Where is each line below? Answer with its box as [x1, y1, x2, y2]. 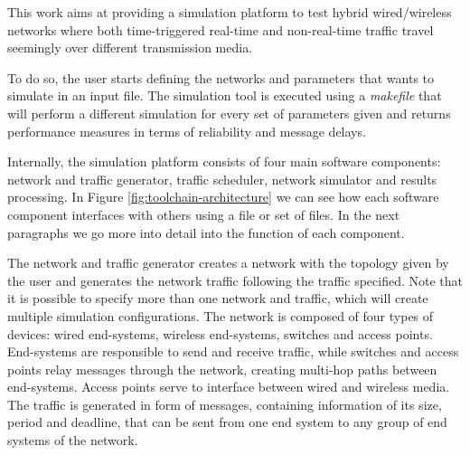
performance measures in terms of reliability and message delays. [7, 121, 366, 140]
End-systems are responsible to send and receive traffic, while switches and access [7, 342, 459, 361]
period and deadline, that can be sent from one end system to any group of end [7, 412, 447, 431]
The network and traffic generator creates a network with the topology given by [7, 253, 449, 272]
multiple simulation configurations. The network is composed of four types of [7, 306, 434, 325]
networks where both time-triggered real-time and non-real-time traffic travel [7, 20, 434, 39]
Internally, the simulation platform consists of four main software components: [7, 152, 441, 171]
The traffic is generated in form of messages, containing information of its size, [7, 394, 442, 413]
